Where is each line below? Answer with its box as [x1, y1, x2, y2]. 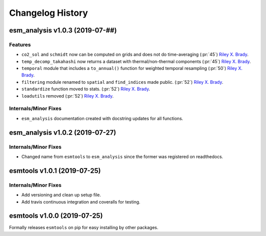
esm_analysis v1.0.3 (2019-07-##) [9, 26, 117, 34]
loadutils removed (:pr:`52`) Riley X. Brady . [21, 93, 114, 99]
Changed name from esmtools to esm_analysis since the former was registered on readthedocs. [21, 153, 224, 160]
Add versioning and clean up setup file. [21, 192, 101, 198]
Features [9, 41, 31, 48]
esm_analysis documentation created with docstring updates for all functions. [21, 115, 183, 121]
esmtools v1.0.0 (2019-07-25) [9, 212, 103, 220]
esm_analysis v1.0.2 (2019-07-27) [9, 128, 116, 136]
